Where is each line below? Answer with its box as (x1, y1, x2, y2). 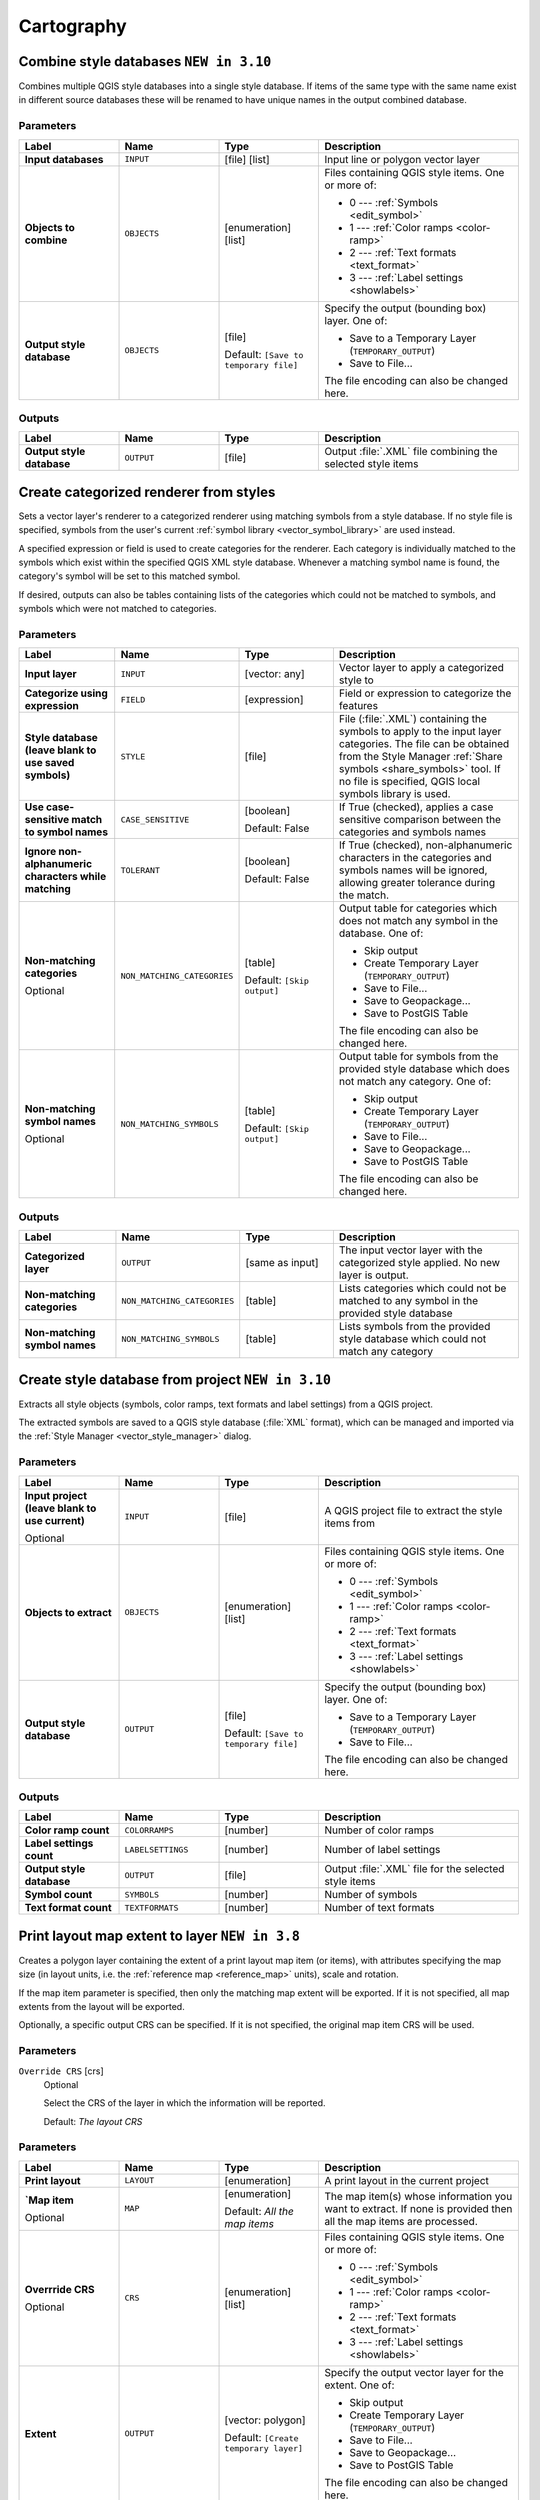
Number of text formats (324, 1901, 435, 1915)
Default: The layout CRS (43, 2115, 143, 2127)
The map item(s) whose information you (324, 2189, 513, 2203)
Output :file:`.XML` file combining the (324, 445, 499, 459)
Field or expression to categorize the (338, 686, 512, 700)
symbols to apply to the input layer (338, 725, 502, 739)
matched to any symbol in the (338, 1294, 479, 1308)
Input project (24, 1488, 88, 1502)
